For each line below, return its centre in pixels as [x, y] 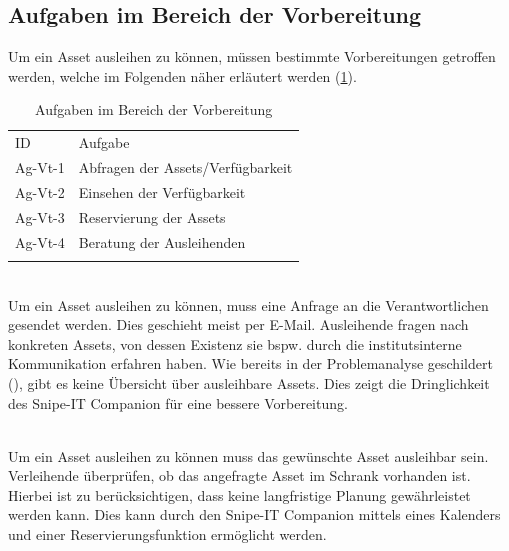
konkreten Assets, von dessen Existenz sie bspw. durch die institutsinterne [235, 343]
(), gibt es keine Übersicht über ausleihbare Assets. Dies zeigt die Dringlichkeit [249, 382]
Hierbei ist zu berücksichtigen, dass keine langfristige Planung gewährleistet [239, 494]
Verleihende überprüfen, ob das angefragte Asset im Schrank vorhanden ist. [239, 475]
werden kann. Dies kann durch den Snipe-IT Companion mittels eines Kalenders [254, 514]
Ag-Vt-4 [40, 241]
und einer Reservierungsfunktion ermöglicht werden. [167, 534]
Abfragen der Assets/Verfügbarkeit [185, 167]
